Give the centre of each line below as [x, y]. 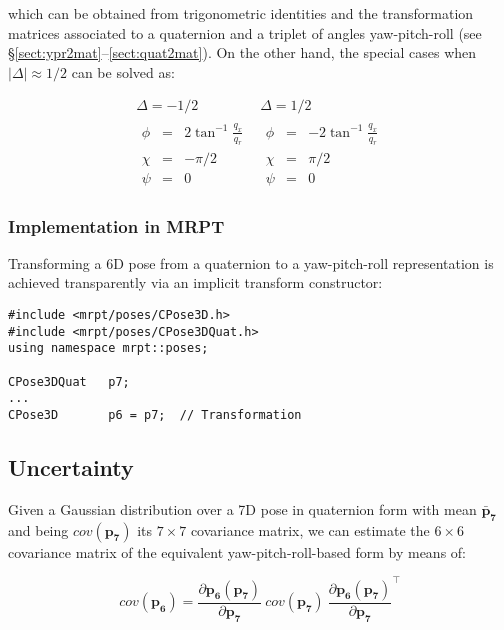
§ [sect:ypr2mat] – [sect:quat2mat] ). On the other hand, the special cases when [242, 52]
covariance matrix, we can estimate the [310, 529]
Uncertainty [71, 466]
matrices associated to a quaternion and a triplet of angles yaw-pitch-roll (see [245, 32]
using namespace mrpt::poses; [108, 348]
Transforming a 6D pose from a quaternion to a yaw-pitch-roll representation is [251, 262]
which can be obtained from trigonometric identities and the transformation [241, 13]
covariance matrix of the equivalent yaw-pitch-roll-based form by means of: [237, 551]
